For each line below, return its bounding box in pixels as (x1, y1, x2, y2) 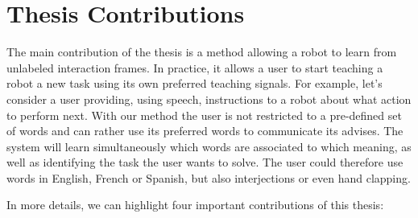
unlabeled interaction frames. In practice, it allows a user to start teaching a (6, 59, 383, 76)
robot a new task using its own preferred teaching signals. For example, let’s (6, 75, 383, 92)
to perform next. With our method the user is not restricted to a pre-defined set (6, 106, 402, 123)
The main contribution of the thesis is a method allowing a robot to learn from (6, 43, 397, 60)
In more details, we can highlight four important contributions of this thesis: (6, 196, 384, 213)
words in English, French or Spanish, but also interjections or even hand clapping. (6, 169, 411, 186)
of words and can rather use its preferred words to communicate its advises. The (6, 122, 404, 139)
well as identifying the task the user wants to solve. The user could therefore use (6, 154, 404, 171)
